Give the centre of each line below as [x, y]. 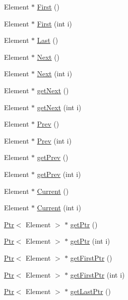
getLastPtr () [91, 291]
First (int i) [55, 23]
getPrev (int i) [59, 174]
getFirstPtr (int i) [97, 274]
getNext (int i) [59, 107]
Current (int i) [59, 208]
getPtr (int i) [90, 241]
